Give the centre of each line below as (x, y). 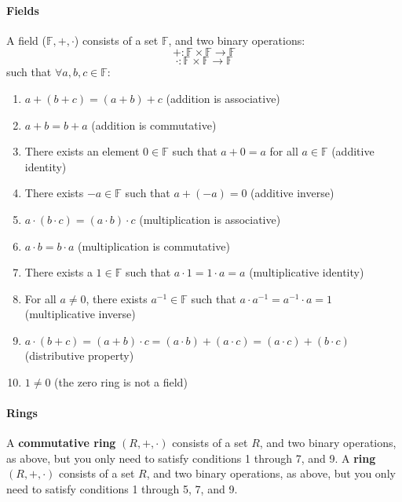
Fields (23, 10)
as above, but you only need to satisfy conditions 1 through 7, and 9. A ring (191, 458)
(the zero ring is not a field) (121, 381)
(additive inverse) (292, 193)
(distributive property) (79, 355)
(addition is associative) (223, 98)
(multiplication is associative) (210, 219)
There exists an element (82, 151)
